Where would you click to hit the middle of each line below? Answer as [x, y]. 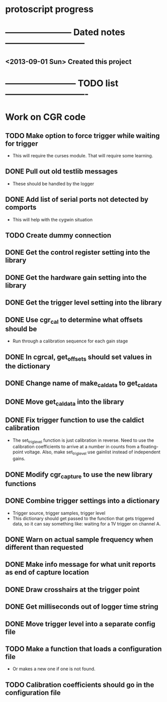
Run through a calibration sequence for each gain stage [70, 341]
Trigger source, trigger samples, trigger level [59, 513]
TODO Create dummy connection [58, 235]
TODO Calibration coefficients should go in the [80, 685]
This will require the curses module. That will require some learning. [83, 155]
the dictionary [28, 366]
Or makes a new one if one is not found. [54, 669]
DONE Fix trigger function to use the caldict [75, 420]
